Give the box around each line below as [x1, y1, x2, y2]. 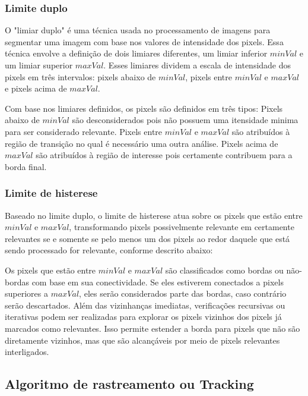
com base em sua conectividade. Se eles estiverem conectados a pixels [31, 275, 284, 288]
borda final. [5, 160, 47, 172]
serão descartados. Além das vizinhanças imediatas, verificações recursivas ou [5, 298, 285, 311]
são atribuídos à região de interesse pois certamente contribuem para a [36, 149, 293, 161]
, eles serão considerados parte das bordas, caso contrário [79, 287, 287, 300]
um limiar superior [5, 59, 73, 71]
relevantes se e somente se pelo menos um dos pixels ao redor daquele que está [5, 232, 290, 244]
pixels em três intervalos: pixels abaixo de [5, 70, 156, 83]
